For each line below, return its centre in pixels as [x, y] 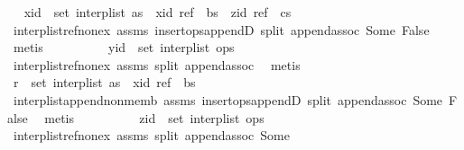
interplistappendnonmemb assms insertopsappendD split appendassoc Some [228, 99]
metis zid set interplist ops [154, 117]
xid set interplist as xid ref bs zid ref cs [158, 12]
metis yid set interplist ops [124, 47]
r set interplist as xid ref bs [104, 82]
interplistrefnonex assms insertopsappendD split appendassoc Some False [221, 29]
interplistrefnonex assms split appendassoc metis [157, 64]
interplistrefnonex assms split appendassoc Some [151, 135]
